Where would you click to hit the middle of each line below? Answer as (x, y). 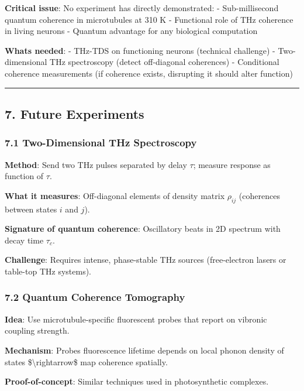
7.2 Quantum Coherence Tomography (95, 297)
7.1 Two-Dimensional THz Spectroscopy (101, 143)
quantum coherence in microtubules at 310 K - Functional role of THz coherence (149, 19)
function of (24, 176)
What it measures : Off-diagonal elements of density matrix (115, 195)
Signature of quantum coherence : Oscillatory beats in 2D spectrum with (143, 229)
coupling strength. (37, 330)
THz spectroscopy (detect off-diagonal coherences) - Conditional (165, 62)
